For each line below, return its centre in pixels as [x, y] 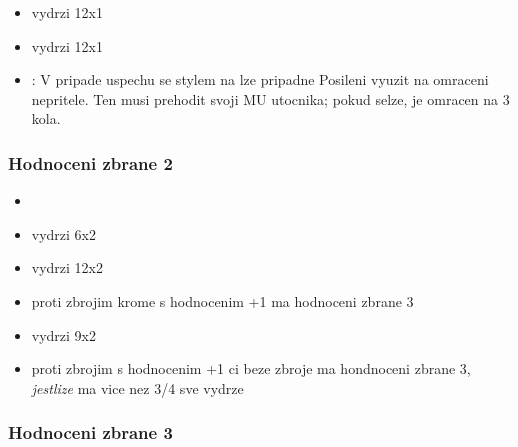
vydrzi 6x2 [64, 233]
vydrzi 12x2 [67, 267]
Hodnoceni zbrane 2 [90, 162]
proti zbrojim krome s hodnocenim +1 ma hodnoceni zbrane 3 [222, 300]
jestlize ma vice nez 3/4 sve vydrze [137, 387]
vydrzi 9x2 [64, 334]
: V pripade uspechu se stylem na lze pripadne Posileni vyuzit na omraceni [260, 79]
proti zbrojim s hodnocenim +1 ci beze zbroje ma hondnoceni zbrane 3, [251, 368]
